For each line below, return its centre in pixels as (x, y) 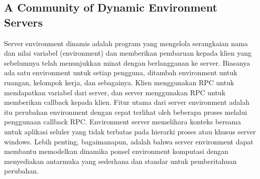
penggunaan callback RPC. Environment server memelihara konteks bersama (122, 122)
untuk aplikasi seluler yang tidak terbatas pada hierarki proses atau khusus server (130, 131)
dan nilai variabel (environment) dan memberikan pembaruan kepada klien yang (128, 53)
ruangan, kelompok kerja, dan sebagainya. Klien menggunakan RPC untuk (119, 82)
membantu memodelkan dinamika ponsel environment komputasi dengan (116, 151)
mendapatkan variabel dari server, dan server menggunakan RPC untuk (115, 92)
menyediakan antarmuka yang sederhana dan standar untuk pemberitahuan (120, 161)
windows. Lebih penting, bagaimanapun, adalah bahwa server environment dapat (129, 141)
